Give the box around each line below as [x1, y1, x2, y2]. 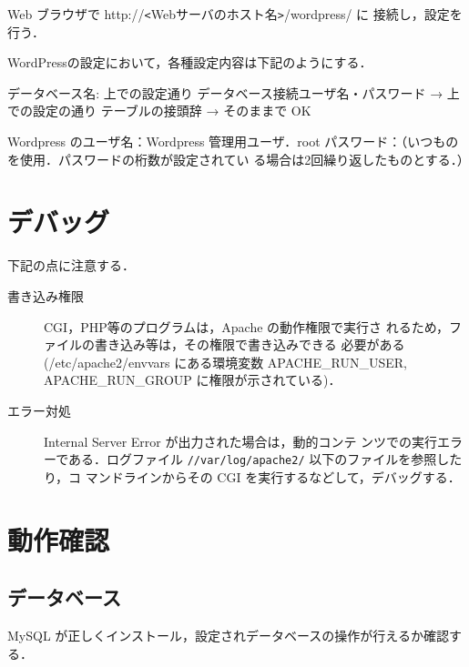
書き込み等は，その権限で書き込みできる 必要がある [94, 335, 405, 354]
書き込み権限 [7, 286, 84, 305]
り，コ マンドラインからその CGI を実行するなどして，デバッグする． [44, 467, 461, 486]
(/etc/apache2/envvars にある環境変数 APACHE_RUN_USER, [44, 352, 407, 371]
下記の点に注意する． [7, 256, 135, 275]
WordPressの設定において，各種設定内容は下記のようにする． [7, 53, 372, 72]
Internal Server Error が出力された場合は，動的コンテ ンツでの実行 [44, 431, 438, 450]
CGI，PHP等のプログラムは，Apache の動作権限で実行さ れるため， [44, 317, 450, 336]
